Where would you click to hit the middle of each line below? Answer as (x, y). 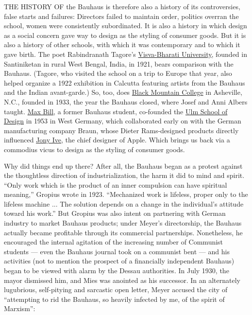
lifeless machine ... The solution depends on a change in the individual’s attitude (124, 203)
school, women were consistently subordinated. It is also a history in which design (126, 26)
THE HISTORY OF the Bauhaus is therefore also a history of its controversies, (122, 6)
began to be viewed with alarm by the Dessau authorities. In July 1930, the (117, 271)
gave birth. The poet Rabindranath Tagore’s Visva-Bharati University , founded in (126, 54)
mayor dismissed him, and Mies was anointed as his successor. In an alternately (122, 280)
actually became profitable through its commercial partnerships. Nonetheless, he (123, 232)
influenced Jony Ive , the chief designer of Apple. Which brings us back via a (117, 140)
